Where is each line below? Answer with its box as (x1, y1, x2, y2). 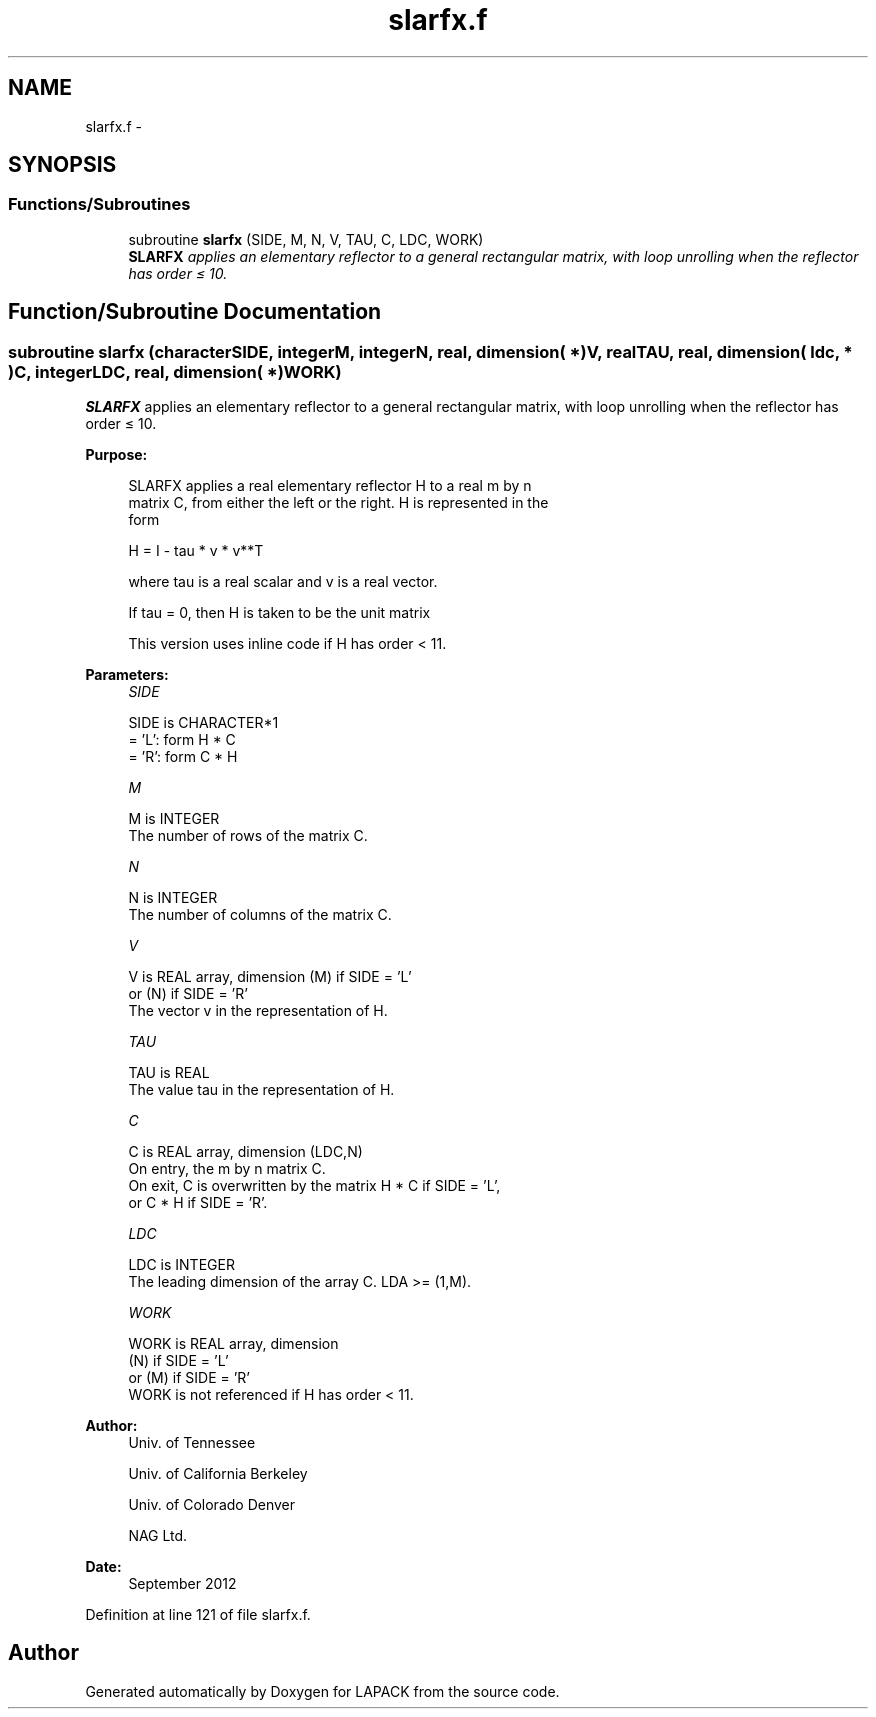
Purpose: (85, 446, 148, 464)
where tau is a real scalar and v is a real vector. (128, 573, 438, 591)
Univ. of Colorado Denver (128, 1496, 296, 1514)
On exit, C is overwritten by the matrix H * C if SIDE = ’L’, (128, 1177, 501, 1195)
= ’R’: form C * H (128, 748, 238, 766)
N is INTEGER (128, 889, 218, 907)
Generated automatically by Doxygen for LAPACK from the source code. (85, 1682, 560, 1700)
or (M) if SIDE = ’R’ (128, 1369, 251, 1387)
